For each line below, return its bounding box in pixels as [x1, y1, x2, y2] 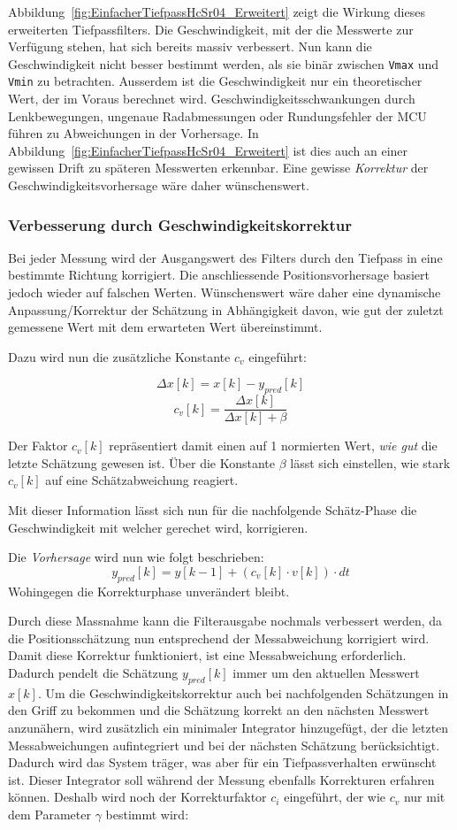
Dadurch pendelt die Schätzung [8, 664, 179, 682]
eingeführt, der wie [284, 788, 385, 806]
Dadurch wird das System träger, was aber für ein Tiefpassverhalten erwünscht [8, 753, 437, 772]
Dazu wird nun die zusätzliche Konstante [8, 347, 231, 365]
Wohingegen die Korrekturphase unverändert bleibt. [8, 581, 290, 600]
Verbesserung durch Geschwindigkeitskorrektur [8, 213, 352, 235]
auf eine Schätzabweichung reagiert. [45, 471, 239, 489]
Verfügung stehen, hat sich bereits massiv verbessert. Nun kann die [8, 37, 372, 56]
